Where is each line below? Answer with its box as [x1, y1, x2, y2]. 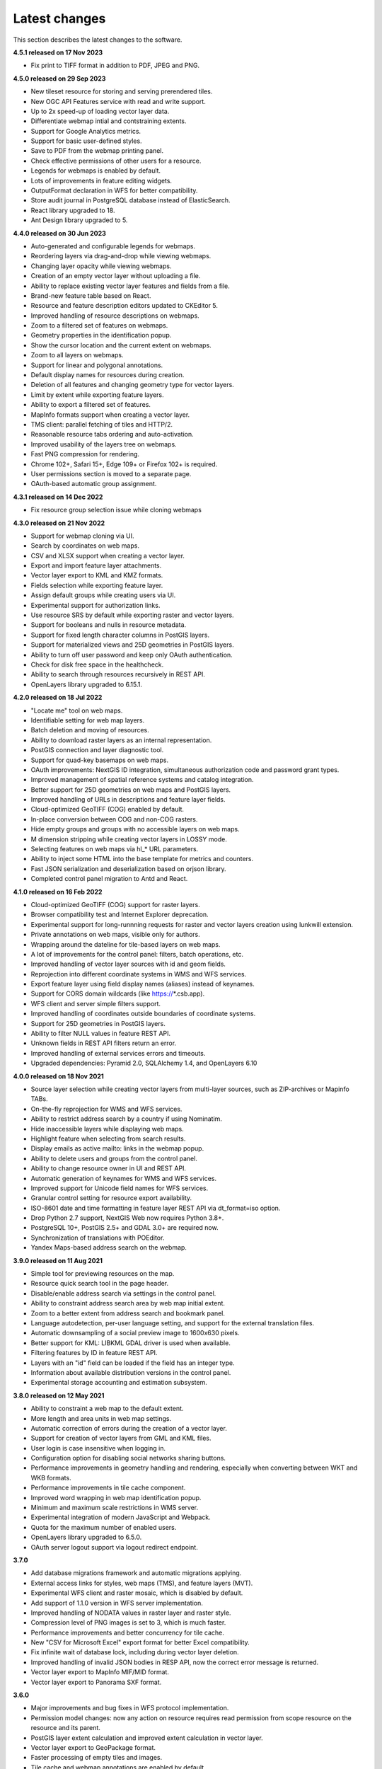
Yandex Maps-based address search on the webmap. [30, 1243, 187, 1252]
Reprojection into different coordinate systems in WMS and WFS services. [30, 969, 247, 978]
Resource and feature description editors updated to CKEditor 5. [30, 301, 219, 310]
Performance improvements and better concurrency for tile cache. [30, 1628, 224, 1637]
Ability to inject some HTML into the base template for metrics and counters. [30, 855, 254, 863]
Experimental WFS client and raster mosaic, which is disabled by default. [30, 1589, 243, 1597]
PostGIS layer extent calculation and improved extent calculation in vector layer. [30, 1734, 263, 1742]
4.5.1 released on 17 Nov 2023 [13, 48, 103, 57]
